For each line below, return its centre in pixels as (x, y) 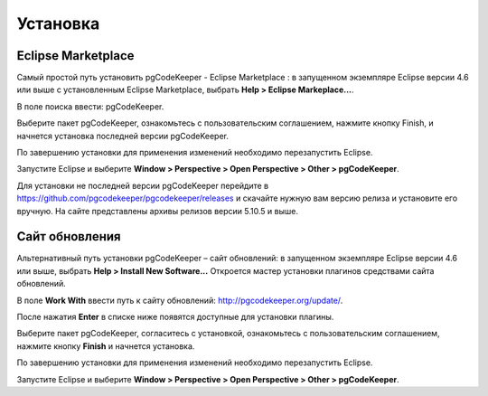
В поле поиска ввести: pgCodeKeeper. (90, 106)
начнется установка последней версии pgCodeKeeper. (123, 136)
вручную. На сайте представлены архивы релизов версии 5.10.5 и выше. (157, 211)
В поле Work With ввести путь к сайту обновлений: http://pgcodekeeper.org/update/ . (180, 300)
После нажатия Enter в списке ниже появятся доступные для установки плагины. (175, 317)
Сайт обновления (69, 236)
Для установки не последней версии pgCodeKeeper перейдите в (143, 185)
